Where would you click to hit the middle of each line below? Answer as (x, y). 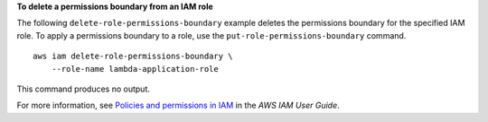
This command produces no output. (84, 89)
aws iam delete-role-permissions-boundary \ (133, 57)
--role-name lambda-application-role (135, 69)
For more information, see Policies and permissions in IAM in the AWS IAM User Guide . (178, 105)
